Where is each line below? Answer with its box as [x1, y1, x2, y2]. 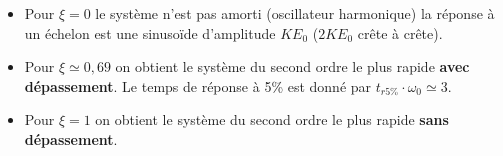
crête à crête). [357, 22, 443, 43]
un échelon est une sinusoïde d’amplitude [24, 22, 276, 43]
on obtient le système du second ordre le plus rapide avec [115, 56, 470, 77]
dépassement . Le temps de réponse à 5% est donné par [24, 75, 372, 96]
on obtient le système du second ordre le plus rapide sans [95, 109, 449, 130]
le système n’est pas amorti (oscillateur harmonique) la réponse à [95, 3, 495, 23]
